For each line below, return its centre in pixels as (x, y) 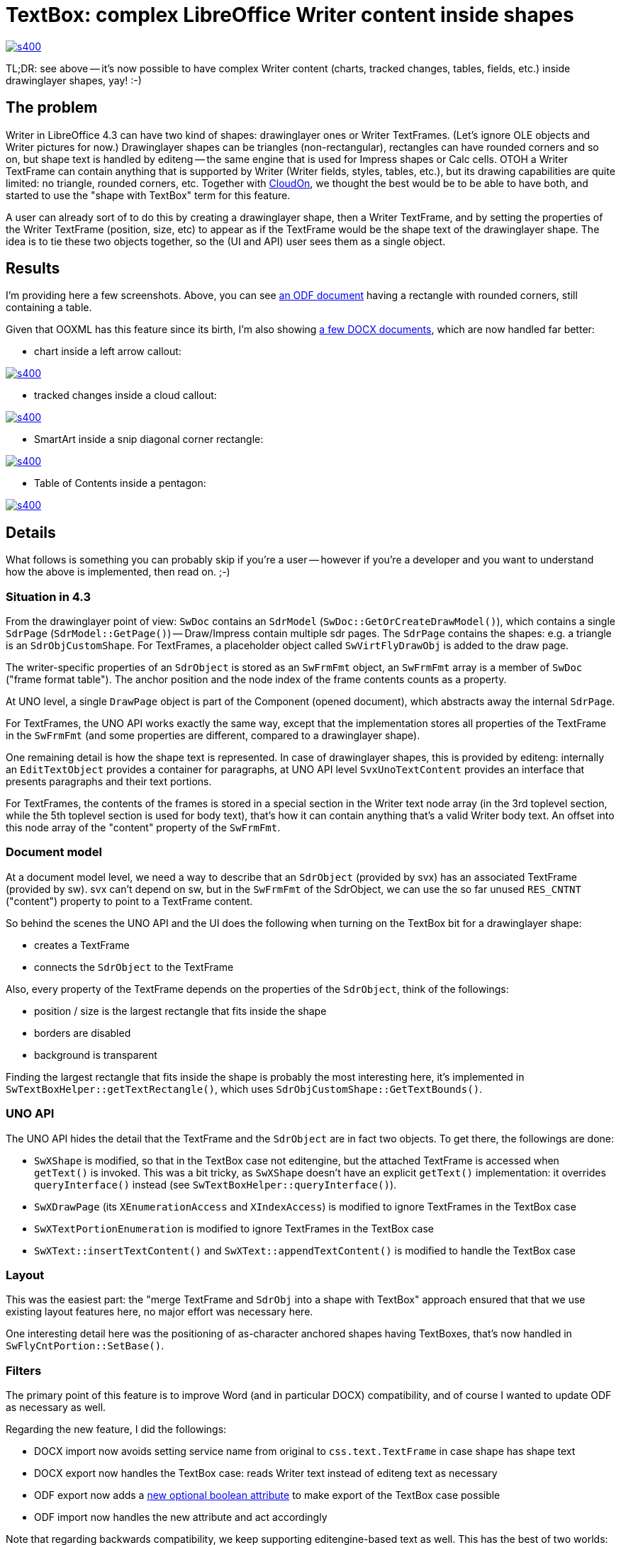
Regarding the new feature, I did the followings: (116, 1429)
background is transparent (96, 1055)
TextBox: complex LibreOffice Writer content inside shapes (290, 15)
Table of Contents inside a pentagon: (120, 483)
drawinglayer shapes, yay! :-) (74, 80)
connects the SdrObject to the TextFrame (134, 967)
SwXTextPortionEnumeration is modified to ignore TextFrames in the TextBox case (234, 1228)
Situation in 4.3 (48, 596)
